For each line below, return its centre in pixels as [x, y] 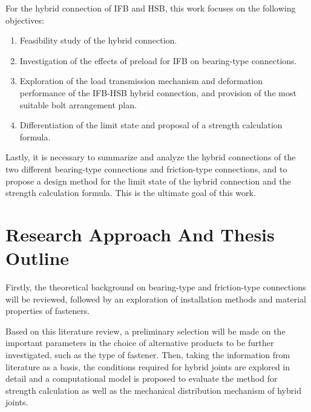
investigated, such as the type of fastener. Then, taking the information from [148, 355]
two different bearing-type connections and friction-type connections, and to [146, 168]
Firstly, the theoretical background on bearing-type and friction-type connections [156, 287]
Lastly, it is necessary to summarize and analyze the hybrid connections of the [151, 157]
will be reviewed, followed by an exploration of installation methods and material [156, 299]
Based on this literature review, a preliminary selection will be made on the [146, 331]
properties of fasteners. [48, 311]
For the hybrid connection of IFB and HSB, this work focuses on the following [151, 8]
